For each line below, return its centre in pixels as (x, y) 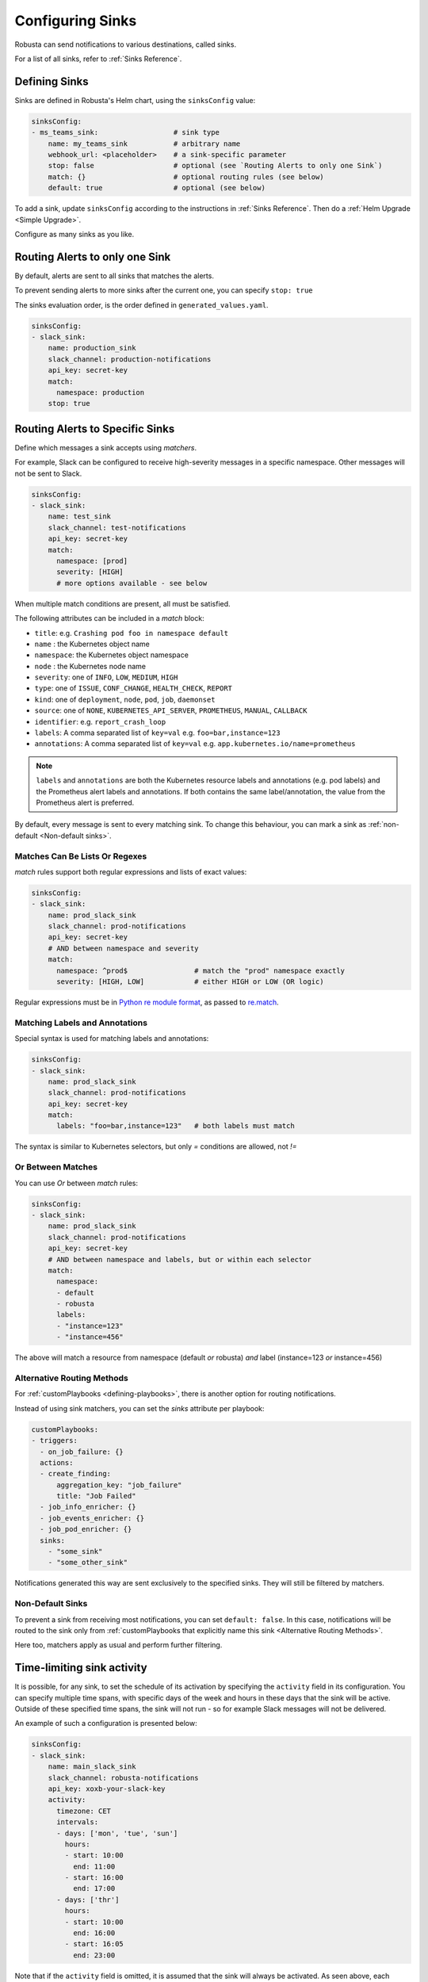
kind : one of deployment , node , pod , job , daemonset (125, 699)
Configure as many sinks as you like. (75, 234)
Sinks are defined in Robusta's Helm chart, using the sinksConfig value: (135, 100)
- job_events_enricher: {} (92, 1518)
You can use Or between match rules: (76, 1183)
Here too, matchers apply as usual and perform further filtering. (118, 1645)
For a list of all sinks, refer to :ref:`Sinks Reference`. (98, 59)
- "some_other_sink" (88, 1563)
